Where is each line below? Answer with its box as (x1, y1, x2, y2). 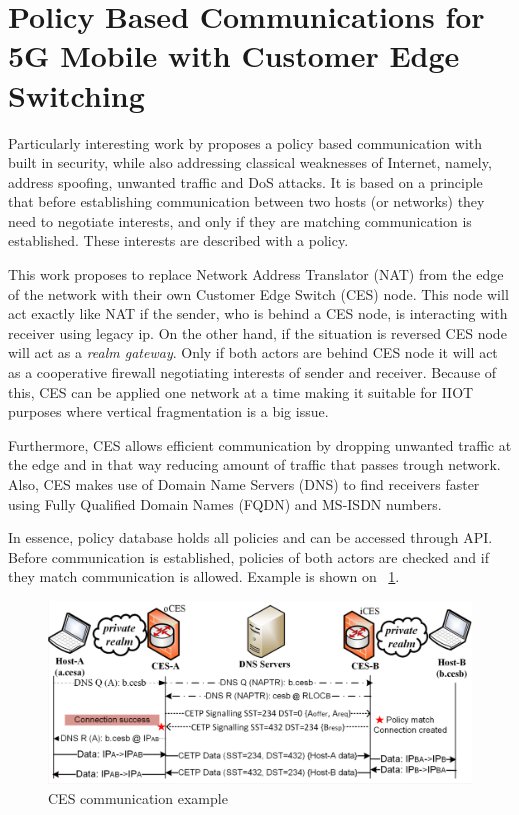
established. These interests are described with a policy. (8, 230, 349, 251)
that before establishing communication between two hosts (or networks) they (8, 191, 485, 212)
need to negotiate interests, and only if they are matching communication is (8, 210, 472, 231)
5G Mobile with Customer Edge (8, 35, 460, 76)
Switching (8, 74, 145, 115)
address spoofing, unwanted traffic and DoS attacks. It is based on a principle (8, 171, 483, 192)
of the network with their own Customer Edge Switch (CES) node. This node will (8, 283, 509, 304)
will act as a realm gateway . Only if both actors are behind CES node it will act (8, 342, 498, 363)
